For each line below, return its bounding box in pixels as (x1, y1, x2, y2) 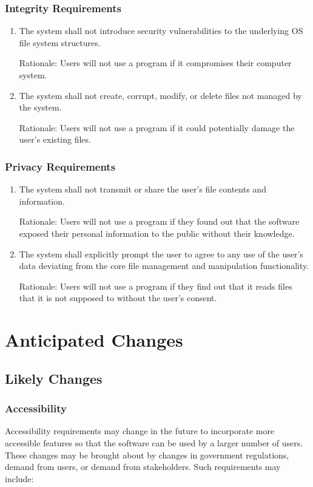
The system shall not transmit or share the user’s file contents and (19, 183, 266, 196)
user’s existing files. (19, 133, 91, 146)
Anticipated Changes (5, 327, 183, 352)
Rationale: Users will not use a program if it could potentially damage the (19, 121, 295, 134)
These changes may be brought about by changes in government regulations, (5, 448, 289, 461)
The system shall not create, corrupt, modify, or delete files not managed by (19, 89, 302, 101)
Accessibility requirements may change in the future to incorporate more (5, 424, 275, 437)
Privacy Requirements (5, 158, 116, 174)
